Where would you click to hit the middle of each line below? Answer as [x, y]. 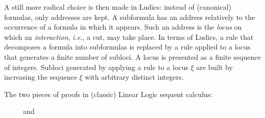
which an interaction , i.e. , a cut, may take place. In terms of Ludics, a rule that [129, 37]
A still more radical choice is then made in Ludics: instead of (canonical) [118, 7]
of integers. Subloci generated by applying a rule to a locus [96, 67]
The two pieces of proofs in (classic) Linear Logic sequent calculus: [109, 94]
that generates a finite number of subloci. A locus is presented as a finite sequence [132, 56]
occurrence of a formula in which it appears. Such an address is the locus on [123, 27]
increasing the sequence [41, 77]
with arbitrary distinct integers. [134, 77]
